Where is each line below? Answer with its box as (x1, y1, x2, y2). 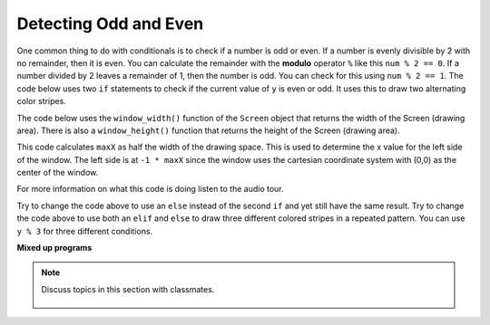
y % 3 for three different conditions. (16, 225, 153, 236)
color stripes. (16, 96, 67, 107)
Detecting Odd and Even (16, 14, 204, 33)
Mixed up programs (16, 243, 93, 253)
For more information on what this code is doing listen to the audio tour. (16, 184, 285, 195)
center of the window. (16, 167, 99, 178)
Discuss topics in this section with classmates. (41, 283, 215, 294)
